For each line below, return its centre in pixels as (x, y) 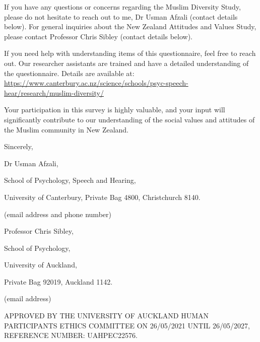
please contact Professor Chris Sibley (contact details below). (99, 36)
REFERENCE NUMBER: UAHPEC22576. (71, 335)
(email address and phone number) (58, 214)
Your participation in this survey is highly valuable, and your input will (115, 110)
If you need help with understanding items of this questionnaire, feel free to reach (130, 53)
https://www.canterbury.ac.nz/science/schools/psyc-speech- (96, 83)
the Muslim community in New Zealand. (67, 129)
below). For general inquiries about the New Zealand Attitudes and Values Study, (130, 26)
